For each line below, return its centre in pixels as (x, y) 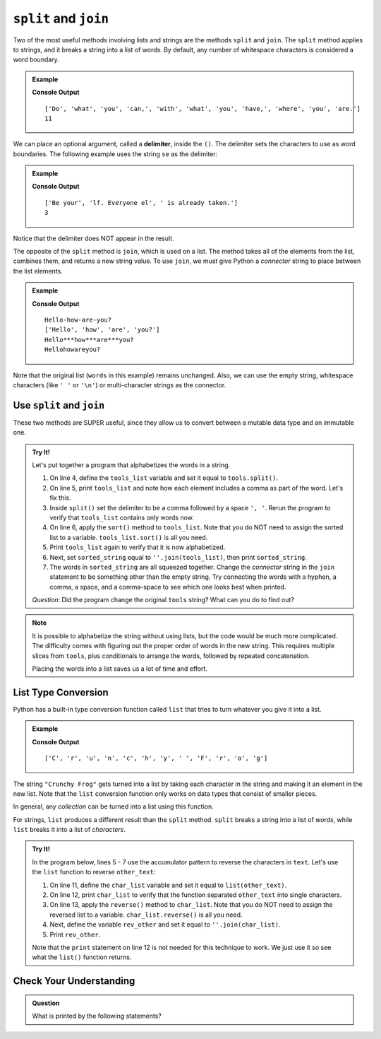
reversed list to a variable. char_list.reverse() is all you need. (146, 915)
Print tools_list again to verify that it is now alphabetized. (138, 547)
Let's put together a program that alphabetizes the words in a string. (131, 465)
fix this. (60, 498)
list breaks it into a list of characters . (69, 830)
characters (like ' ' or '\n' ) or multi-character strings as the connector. (120, 385)
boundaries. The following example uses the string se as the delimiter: (115, 154)
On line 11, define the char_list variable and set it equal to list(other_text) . (168, 885)
